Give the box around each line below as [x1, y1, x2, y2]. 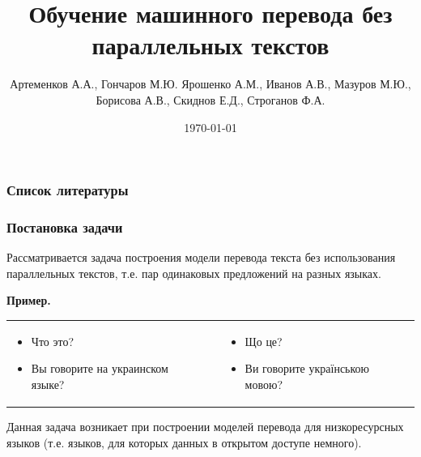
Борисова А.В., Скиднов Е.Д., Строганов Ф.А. [96, 91, 325, 108]
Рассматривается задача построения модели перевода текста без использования [6, 249, 396, 266]
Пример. [6, 292, 51, 309]
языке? [31, 375, 65, 392]
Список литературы [6, 180, 129, 200]
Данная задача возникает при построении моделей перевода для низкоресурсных [6, 418, 404, 435]
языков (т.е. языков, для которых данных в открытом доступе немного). [6, 434, 362, 451]
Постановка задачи [6, 216, 123, 237]
